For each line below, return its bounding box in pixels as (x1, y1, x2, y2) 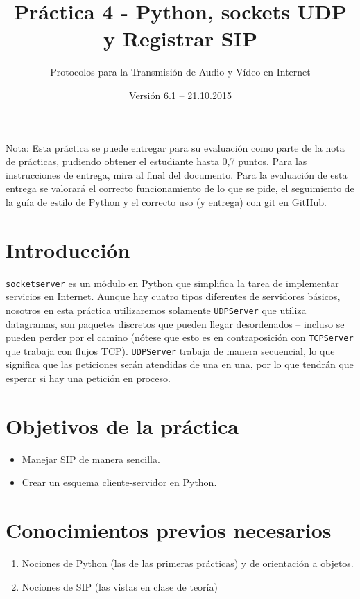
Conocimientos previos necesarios (6, 516, 332, 544)
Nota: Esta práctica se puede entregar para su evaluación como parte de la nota (6, 140, 345, 155)
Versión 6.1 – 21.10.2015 (129, 87, 232, 102)
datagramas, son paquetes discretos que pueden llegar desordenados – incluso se (6, 316, 345, 331)
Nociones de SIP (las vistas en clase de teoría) (22, 579, 218, 593)
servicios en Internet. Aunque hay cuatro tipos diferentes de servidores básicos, (6, 289, 341, 304)
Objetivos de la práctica (6, 411, 239, 440)
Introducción (6, 235, 130, 263)
